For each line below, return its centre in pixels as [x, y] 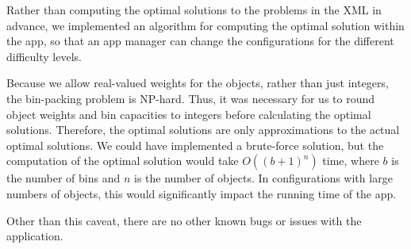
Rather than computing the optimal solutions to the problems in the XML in [194, 10]
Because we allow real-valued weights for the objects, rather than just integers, [198, 83]
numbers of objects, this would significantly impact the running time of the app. [202, 193]
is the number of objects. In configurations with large [263, 178]
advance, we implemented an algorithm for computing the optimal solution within [205, 25]
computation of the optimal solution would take [123, 161]
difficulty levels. [44, 56]
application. [35, 236]
